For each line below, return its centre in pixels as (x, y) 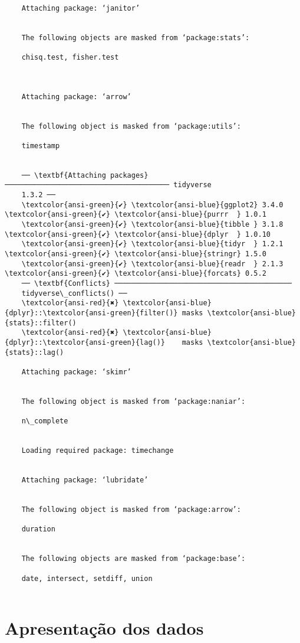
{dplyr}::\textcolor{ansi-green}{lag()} (85, 342)
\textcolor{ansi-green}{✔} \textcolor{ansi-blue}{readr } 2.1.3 (152, 264)
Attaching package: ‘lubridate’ (85, 480)
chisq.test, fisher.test (70, 57)
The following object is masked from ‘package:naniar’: (133, 401)
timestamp (41, 146)
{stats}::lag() (34, 352)
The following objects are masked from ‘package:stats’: (136, 37)
